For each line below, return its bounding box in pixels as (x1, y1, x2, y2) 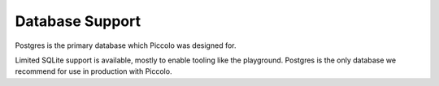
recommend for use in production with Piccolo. (15, 67, 172, 76)
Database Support (15, 12, 141, 30)
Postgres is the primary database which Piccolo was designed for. (15, 41, 237, 50)
